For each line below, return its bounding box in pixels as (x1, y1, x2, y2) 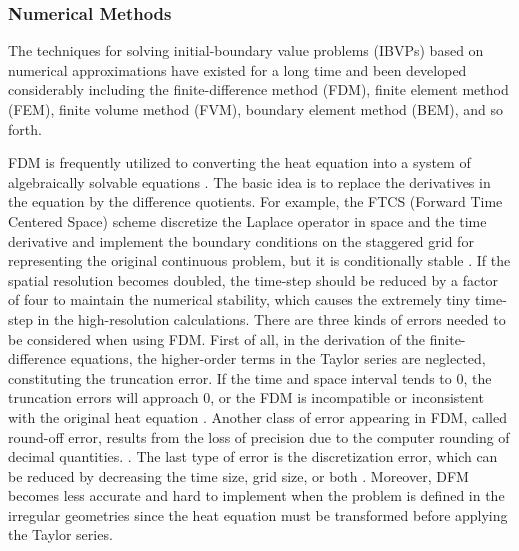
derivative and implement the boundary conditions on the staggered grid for (8, 230, 474, 251)
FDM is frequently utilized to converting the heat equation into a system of (8, 152, 471, 173)
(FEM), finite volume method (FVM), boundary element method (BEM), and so (8, 99, 504, 119)
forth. (8, 118, 42, 139)
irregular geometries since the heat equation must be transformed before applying (8, 504, 508, 525)
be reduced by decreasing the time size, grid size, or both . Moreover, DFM (8, 465, 469, 486)
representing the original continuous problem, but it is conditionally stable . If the (8, 250, 511, 271)
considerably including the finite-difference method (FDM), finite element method (8, 79, 509, 100)
